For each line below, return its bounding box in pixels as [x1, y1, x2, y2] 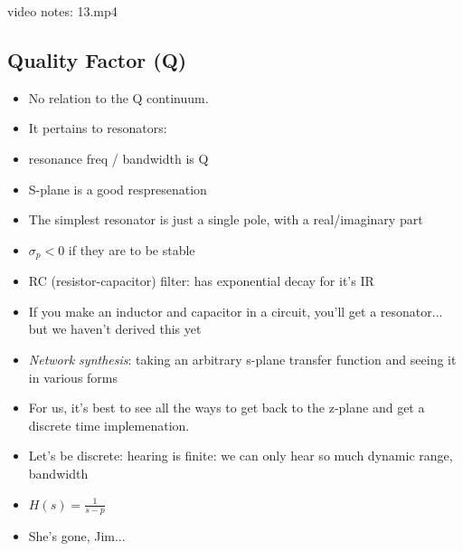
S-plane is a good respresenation [28, 179, 207, 198]
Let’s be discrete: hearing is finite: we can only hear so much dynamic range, [28, 446, 453, 465]
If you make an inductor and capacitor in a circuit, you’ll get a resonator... [28, 301, 443, 320]
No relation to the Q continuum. [28, 88, 209, 107]
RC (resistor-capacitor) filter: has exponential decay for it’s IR [28, 271, 374, 290]
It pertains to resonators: [28, 119, 167, 138]
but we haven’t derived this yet [28, 319, 202, 338]
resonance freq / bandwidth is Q [28, 148, 209, 167]
